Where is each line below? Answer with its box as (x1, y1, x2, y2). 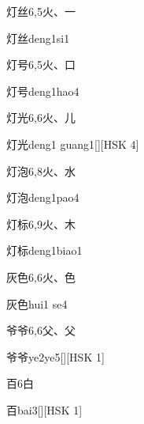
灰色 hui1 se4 (6, 295, 68, 312)
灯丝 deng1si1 (6, 29, 70, 46)
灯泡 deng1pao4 (6, 189, 79, 206)
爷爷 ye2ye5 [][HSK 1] (6, 348, 105, 365)
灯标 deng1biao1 (6, 242, 83, 259)
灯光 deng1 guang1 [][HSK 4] (6, 135, 139, 152)
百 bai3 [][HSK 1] (6, 401, 83, 418)
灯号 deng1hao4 (6, 82, 79, 99)
